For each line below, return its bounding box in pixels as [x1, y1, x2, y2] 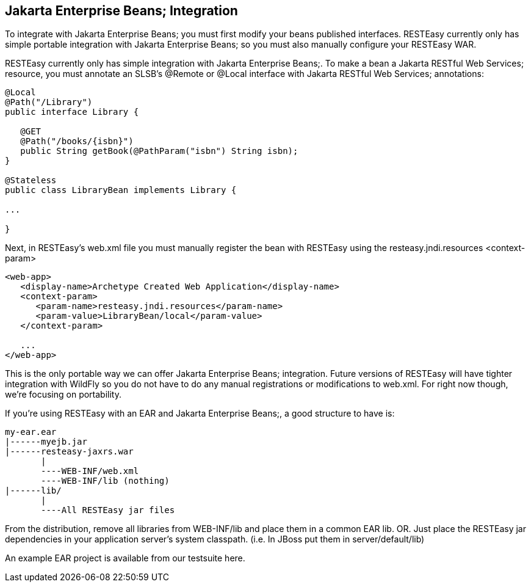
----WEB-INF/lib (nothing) [41, 476, 170, 486]
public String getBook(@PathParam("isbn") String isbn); [20, 146, 298, 156]
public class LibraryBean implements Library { [5, 185, 237, 195]
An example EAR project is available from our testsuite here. [5, 553, 245, 564]
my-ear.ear [5, 427, 57, 437]
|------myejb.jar [5, 437, 87, 447]
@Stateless [5, 175, 57, 186]
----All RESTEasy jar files [41, 505, 175, 516]
